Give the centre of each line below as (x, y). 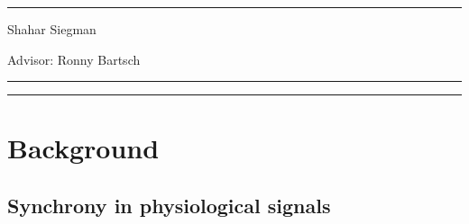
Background (83, 148)
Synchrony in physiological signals (169, 205)
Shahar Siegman (52, 29)
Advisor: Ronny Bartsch (74, 59)
